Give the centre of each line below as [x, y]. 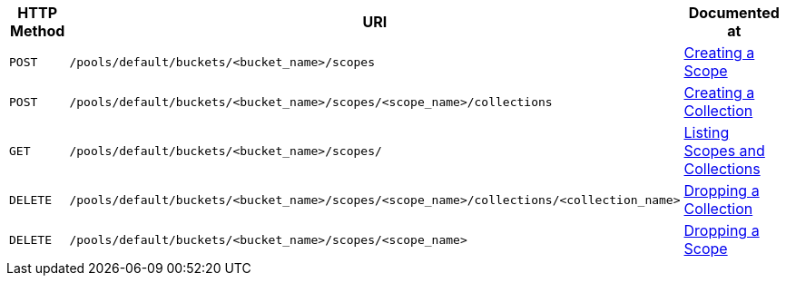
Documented [734, 13]
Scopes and [724, 151]
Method [38, 31]
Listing [707, 132]
